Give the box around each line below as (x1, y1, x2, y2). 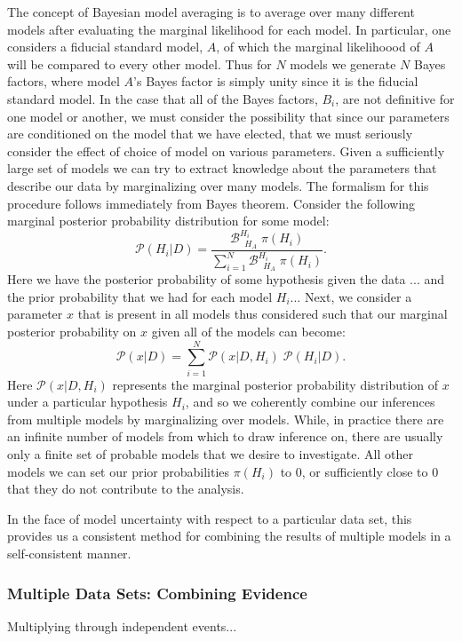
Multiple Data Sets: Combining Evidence (7, 582, 307, 604)
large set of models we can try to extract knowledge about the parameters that (7, 159, 437, 178)
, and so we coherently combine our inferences (185, 392, 435, 411)
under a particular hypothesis (7, 392, 168, 411)
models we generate (290, 54, 396, 73)
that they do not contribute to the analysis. (7, 479, 244, 498)
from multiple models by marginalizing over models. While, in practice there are (7, 409, 444, 428)
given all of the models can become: (151, 321, 346, 340)
